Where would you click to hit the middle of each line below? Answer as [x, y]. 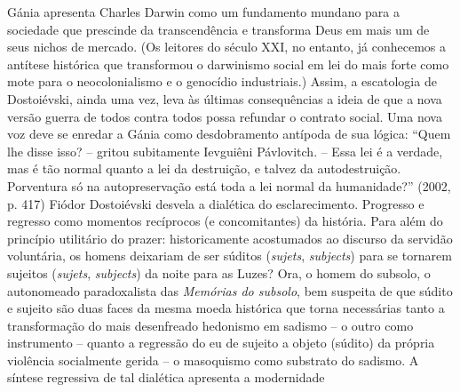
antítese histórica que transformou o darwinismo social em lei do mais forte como [228, 64]
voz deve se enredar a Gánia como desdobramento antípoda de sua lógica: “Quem [229, 134]
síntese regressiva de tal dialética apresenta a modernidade [166, 377]
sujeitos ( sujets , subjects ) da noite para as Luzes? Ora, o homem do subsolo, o [219, 272]
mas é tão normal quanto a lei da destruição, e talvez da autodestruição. [204, 168]
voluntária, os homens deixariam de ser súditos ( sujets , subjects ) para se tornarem [230, 256]
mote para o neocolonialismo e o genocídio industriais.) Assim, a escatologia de [222, 81]
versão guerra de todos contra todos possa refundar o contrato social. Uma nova [225, 116]
